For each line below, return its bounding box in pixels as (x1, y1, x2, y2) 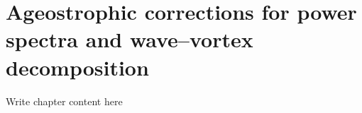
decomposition (6, 52, 149, 81)
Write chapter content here (6, 93, 123, 108)
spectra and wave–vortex (6, 25, 253, 54)
